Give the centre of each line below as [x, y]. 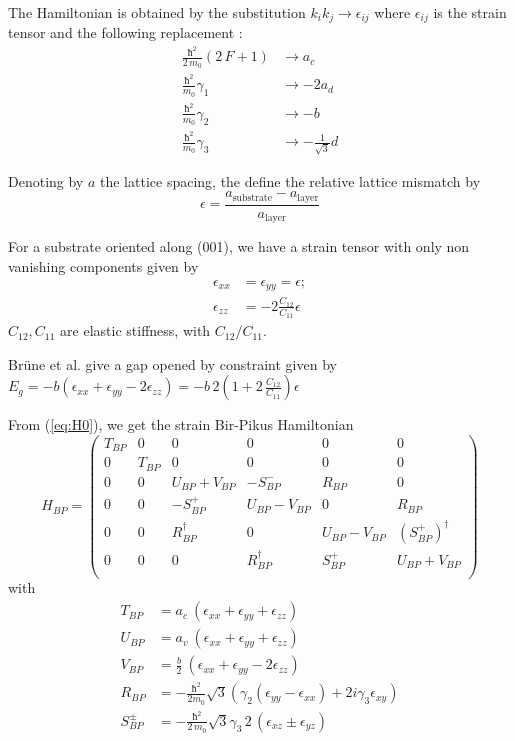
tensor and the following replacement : [125, 32]
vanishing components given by [103, 266]
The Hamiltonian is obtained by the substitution [157, 12]
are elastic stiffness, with [135, 330]
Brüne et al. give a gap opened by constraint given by [172, 363]
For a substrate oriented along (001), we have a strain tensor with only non [239, 246]
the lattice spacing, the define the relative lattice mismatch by [290, 180]
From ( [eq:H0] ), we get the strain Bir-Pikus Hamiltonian [181, 424]
